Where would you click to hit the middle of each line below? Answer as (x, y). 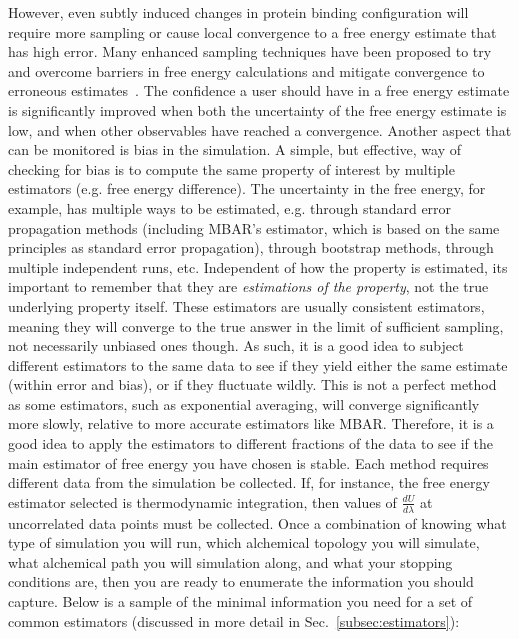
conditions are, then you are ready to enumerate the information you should (241, 581)
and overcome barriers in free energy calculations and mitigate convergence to (246, 70)
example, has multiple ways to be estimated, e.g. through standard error (230, 207)
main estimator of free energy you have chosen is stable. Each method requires (248, 462)
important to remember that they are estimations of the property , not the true (248, 286)
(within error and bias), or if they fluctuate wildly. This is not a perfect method (252, 384)
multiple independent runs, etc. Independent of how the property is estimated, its (258, 266)
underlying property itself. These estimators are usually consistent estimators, (246, 305)
